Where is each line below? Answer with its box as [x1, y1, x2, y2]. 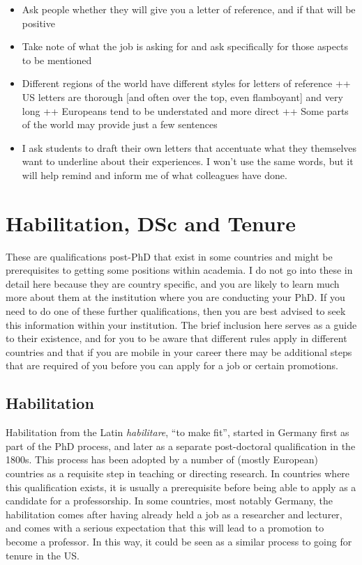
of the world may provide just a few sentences [22, 117, 218, 132]
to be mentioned [22, 52, 92, 67]
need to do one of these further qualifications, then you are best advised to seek [6, 304, 346, 318]
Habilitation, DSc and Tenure [6, 208, 296, 237]
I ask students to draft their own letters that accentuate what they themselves [22, 140, 357, 155]
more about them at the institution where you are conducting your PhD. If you [6, 290, 345, 304]
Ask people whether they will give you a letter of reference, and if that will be [22, 2, 356, 16]
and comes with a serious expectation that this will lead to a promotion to [6, 520, 324, 535]
